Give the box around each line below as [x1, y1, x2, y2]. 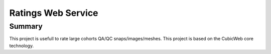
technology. [9, 43, 34, 49]
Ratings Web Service [9, 7, 98, 18]
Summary [9, 22, 43, 31]
